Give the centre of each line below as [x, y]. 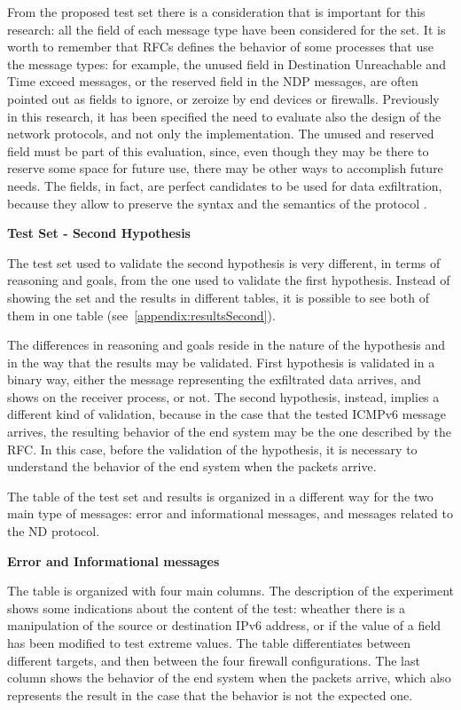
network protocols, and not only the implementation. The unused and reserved [221, 134]
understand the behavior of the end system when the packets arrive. [192, 466]
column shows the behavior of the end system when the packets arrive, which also [229, 678]
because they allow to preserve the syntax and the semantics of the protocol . [217, 203]
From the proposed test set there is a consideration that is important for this [216, 12]
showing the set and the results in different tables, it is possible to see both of [218, 297]
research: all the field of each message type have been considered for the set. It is [227, 29]
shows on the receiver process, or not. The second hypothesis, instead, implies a [223, 396]
